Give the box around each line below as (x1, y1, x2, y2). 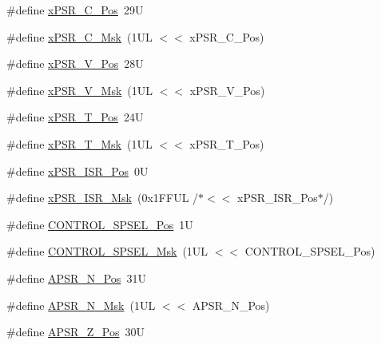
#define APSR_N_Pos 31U (6, 269, 146, 286)
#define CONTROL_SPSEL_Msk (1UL (6, 243, 208, 260)
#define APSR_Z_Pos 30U (6, 323, 145, 340)
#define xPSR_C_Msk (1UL (6, 28, 153, 45)
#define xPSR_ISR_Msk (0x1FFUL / (6, 189, 199, 206)
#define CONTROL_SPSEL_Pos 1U (6, 216, 193, 232)
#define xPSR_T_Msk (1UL (6, 135, 153, 152)
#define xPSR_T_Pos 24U (6, 109, 144, 125)
